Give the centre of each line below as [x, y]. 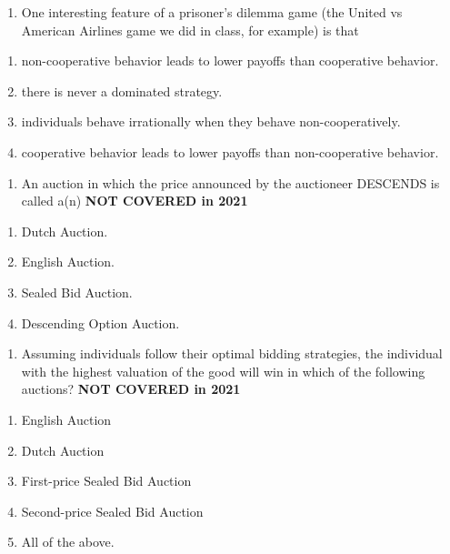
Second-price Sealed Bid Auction [112, 511]
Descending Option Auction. [100, 322]
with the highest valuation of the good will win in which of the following [223, 371]
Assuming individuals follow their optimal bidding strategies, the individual [232, 353]
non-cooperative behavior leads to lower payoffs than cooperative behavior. [230, 60]
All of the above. [68, 542]
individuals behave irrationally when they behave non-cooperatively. [211, 121]
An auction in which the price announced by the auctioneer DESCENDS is [230, 182]
